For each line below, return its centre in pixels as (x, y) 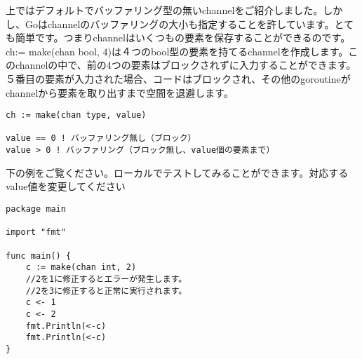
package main (36, 209)
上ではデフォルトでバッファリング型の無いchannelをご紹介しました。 (165, 10)
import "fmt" (36, 232)
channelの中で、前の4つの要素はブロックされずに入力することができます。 (186, 65)
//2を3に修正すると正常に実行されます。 (106, 291)
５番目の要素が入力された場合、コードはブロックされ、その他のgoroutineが (178, 78)
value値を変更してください (66, 186)
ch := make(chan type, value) (76, 115)
